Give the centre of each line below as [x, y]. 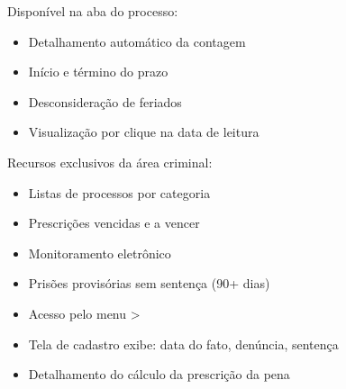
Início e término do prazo [98, 72]
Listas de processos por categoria [119, 192]
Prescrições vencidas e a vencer [114, 223]
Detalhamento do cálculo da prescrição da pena [159, 374]
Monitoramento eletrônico [100, 253]
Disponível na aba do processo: [93, 11]
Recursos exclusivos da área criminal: [110, 162]
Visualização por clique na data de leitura [144, 132]
